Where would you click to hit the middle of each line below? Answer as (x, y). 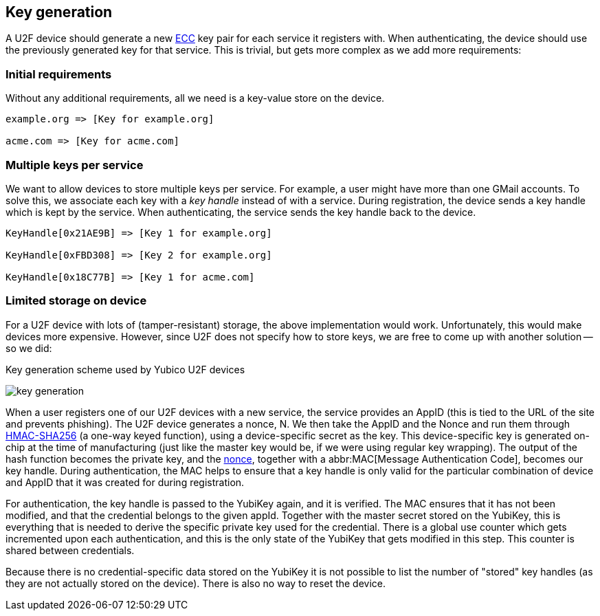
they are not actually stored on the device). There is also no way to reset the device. (196, 583)
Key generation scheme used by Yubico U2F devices (125, 369)
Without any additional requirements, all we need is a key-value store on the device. (195, 98)
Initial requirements (59, 74)
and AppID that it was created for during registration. (125, 482)
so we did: (29, 348)
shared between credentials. (70, 550)
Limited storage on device (76, 301)
